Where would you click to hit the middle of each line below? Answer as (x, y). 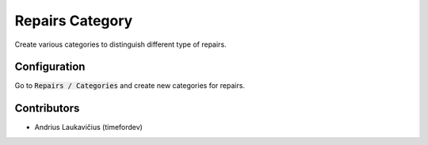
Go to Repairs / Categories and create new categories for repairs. (130, 86)
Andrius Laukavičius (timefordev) (88, 128)
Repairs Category (74, 21)
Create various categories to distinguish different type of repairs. (120, 44)
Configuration (50, 67)
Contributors (47, 108)
